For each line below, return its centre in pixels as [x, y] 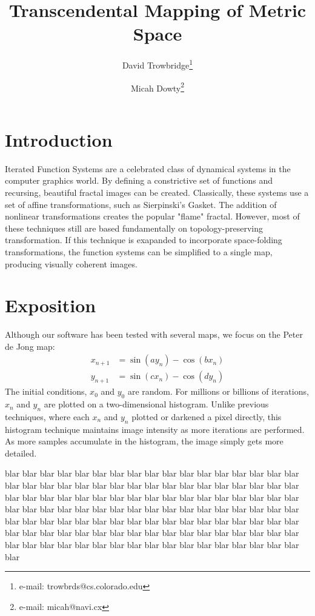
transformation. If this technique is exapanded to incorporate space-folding [144, 240]
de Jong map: [30, 346]
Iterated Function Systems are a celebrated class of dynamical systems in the [148, 168]
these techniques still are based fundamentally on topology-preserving [134, 228]
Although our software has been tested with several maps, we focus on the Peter [154, 334]
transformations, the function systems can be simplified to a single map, [139, 251]
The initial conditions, [46, 391]
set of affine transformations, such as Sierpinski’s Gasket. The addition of [141, 204]
